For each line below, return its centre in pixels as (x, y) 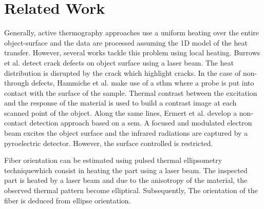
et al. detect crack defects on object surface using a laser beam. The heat (119, 62)
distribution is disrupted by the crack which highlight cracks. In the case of (122, 72)
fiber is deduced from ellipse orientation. (68, 200)
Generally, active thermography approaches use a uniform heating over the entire (131, 33)
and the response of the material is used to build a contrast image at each (120, 103)
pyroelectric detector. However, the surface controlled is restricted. (109, 143)
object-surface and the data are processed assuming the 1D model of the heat (126, 42)
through (17, 83)
